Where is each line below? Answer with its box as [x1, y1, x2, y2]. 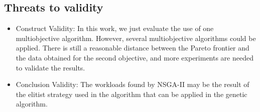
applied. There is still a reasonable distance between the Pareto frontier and [16, 42, 249, 53]
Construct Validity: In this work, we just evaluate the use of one [16, 23, 214, 33]
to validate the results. [16, 62, 85, 72]
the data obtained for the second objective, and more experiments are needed [16, 52, 253, 62]
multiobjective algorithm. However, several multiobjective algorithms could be [16, 32, 256, 43]
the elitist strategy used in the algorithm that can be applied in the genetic [16, 88, 247, 99]
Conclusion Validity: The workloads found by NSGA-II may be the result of [16, 79, 249, 89]
